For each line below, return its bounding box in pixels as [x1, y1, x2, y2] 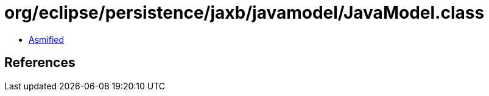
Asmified [29, 34, 65, 45]
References [4, 55, 76, 71]
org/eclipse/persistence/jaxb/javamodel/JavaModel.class [4, 2, 485, 23]
